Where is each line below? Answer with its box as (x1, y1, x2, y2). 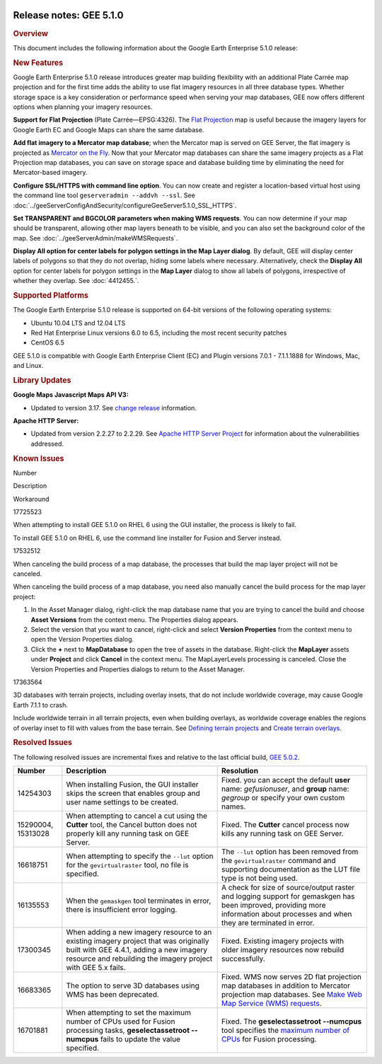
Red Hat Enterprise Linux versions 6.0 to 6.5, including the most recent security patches (30, 329, 287, 337)
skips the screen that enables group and (66, 788, 201, 798)
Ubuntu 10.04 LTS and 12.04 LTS (30, 318, 126, 327)
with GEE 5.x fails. (66, 962, 126, 972)
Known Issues (13, 453, 64, 463)
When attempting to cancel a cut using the (66, 811, 208, 821)
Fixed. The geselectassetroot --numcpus (221, 1016, 362, 1026)
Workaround (13, 495, 50, 503)
